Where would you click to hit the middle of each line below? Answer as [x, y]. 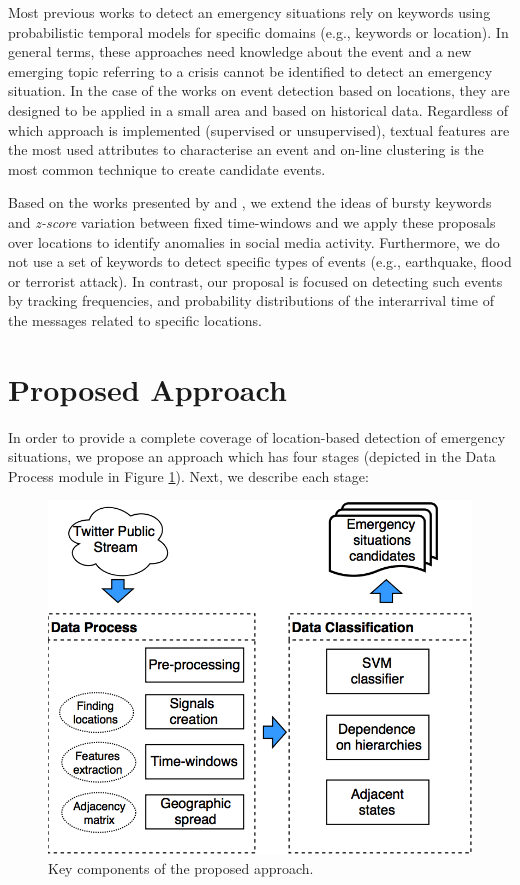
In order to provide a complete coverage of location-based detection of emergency [257, 436]
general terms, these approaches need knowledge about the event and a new [240, 51]
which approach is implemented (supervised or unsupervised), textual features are [259, 129]
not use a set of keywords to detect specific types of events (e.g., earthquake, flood [260, 261]
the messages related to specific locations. [135, 319]
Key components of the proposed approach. [181, 867]
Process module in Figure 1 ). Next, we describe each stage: [188, 475]
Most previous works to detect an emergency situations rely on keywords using [249, 12]
